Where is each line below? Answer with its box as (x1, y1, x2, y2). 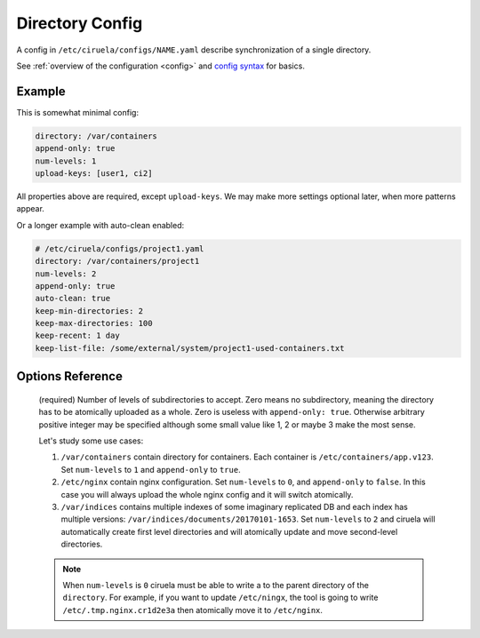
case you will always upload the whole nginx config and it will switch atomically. (60, 489, 354, 499)
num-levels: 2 (35, 268, 97, 279)
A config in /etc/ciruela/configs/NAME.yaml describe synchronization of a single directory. (16, 44, 372, 55)
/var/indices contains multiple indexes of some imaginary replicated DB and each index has (60, 502, 408, 512)
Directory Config (16, 13, 143, 33)
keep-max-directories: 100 (35, 318, 153, 329)
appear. (16, 203, 44, 214)
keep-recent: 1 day (35, 331, 120, 341)
